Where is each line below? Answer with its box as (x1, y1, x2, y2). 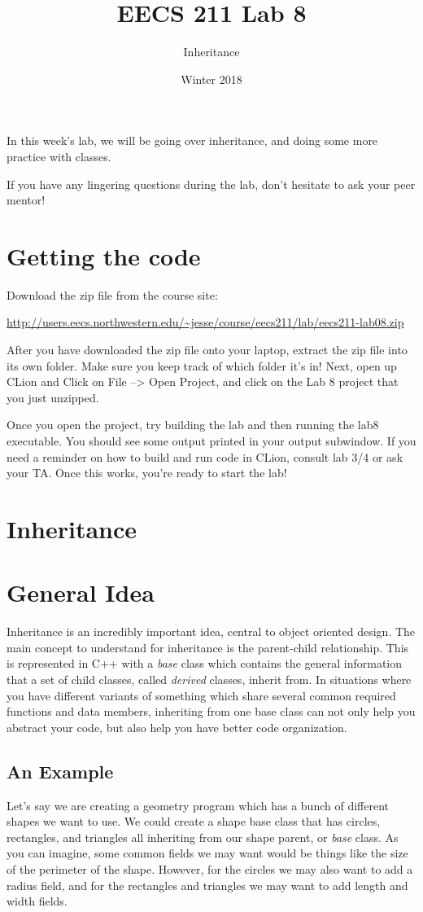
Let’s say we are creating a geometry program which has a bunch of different (7, 796, 389, 813)
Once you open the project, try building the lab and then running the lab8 (7, 416, 379, 433)
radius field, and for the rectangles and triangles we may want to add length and (7, 876, 408, 893)
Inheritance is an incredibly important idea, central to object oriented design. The (7, 623, 416, 640)
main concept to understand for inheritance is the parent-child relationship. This (7, 638, 409, 655)
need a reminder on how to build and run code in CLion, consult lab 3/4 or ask (7, 448, 403, 465)
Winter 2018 (181, 70, 242, 87)
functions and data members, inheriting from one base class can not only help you (7, 703, 416, 720)
